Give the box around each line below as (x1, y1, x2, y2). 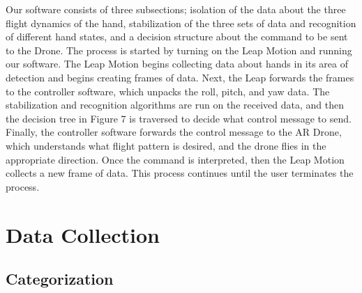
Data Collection (6, 220, 160, 248)
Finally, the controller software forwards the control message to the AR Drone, (6, 125, 342, 139)
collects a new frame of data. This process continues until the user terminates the (6, 166, 354, 180)
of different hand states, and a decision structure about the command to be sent (6, 29, 348, 44)
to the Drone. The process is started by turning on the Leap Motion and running (6, 42, 352, 57)
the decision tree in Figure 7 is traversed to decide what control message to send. (6, 111, 352, 125)
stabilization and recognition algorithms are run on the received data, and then (6, 97, 344, 112)
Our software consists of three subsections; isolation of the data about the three (6, 2, 346, 16)
